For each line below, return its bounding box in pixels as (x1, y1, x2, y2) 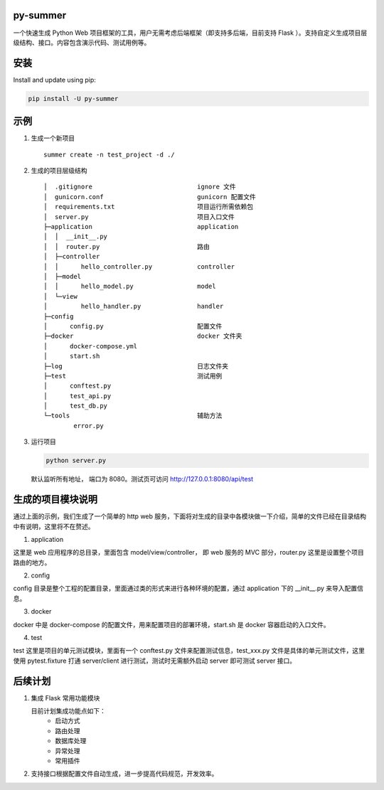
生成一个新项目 (31, 134, 75, 142)
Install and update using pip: (13, 75, 96, 84)
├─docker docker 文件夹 (43, 332, 242, 341)
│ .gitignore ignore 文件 (43, 183, 236, 191)
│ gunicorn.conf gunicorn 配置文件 (43, 193, 256, 201)
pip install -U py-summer (28, 95, 119, 102)
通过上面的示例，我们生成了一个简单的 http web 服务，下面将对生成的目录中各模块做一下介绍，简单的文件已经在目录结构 (13, 512, 366, 521)
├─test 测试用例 (43, 372, 223, 380)
